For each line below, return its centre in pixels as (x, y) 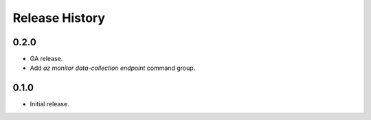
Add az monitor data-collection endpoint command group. (113, 68)
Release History (59, 18)
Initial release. (49, 104)
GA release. (46, 59)
